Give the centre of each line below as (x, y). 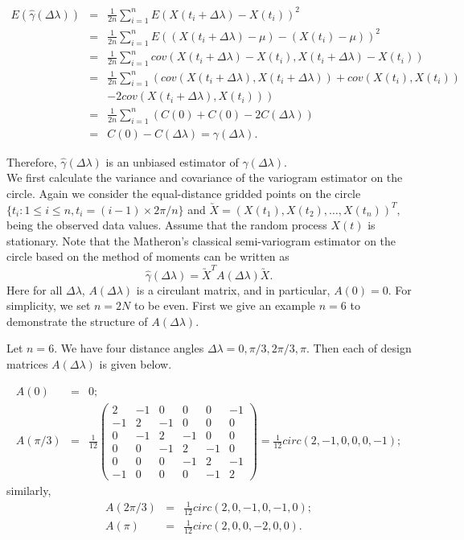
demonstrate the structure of (77, 321)
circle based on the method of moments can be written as (148, 256)
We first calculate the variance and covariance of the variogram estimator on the (205, 177)
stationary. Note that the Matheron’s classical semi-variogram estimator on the (201, 240)
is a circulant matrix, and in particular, (233, 289)
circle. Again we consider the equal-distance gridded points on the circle (184, 193)
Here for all (35, 289)
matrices (27, 364)
